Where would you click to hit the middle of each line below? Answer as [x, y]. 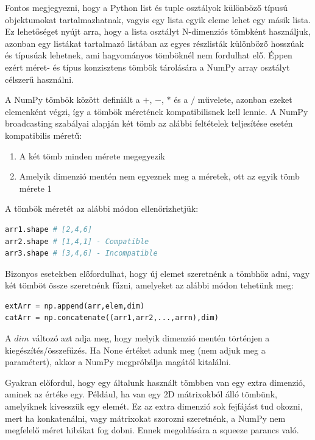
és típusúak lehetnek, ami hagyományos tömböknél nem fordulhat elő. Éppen [149, 55]
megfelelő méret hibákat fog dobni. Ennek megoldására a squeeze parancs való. [152, 430]
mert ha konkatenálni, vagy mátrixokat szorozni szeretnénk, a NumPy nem [145, 418]
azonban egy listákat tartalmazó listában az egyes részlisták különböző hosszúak [154, 43]
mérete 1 [35, 188]
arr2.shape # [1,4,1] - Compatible [77, 241]
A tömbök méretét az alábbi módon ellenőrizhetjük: [102, 208]
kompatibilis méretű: [44, 135]
